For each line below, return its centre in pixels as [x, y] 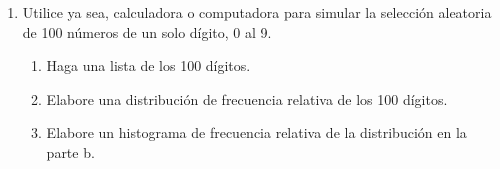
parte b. [70, 151]
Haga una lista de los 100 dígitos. [148, 65]
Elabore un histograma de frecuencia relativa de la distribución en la [256, 132]
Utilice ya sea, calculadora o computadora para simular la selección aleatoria [257, 12]
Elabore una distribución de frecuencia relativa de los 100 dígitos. [247, 98]
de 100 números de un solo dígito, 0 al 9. [147, 31]
